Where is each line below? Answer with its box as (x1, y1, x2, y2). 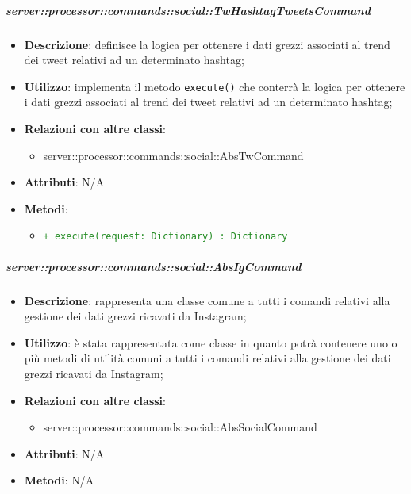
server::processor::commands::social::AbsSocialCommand (43, 419, 317, 435)
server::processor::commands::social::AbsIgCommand (6, 258, 302, 274)
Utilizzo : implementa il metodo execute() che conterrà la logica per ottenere (24, 78, 405, 94)
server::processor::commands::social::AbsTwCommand (43, 147, 304, 163)
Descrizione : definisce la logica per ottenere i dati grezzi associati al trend (24, 36, 390, 52)
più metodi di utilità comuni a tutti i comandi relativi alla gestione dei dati (24, 350, 391, 366)
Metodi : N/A (24, 472, 94, 488)
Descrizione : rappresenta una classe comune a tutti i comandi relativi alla (24, 292, 390, 308)
